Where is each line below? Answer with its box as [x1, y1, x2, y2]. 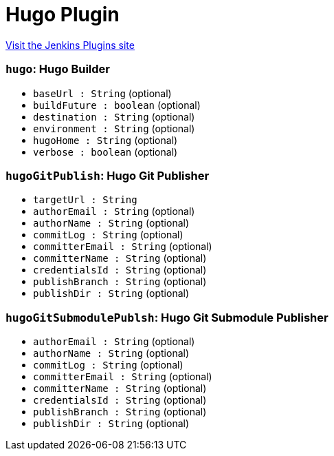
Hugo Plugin [5, 3, 120, 26]
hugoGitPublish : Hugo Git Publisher [5, 168, 210, 183]
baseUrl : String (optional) [33, 87, 172, 99]
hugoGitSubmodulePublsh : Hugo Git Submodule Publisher [5, 310, 329, 324]
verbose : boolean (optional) [33, 145, 178, 158]
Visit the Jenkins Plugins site [5, 39, 135, 51]
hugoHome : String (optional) [33, 134, 178, 146]
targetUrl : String [33, 194, 137, 206]
